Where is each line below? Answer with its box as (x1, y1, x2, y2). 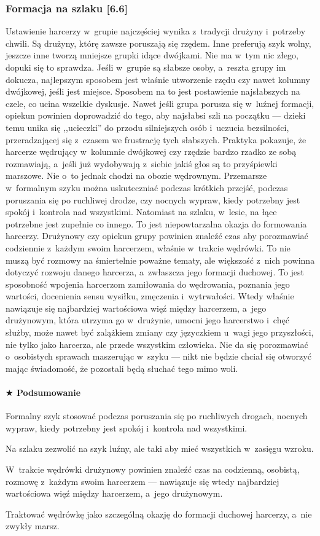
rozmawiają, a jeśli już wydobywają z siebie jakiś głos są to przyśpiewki (6, 157, 278, 170)
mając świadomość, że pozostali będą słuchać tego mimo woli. (6, 361, 238, 374)
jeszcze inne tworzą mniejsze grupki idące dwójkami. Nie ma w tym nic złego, (6, 49, 299, 61)
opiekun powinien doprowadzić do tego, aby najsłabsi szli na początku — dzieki (6, 109, 306, 122)
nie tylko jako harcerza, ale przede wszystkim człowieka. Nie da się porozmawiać (6, 337, 308, 350)
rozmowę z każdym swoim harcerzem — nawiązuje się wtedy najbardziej (6, 475, 279, 487)
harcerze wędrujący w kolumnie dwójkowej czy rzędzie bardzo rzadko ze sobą (6, 145, 297, 158)
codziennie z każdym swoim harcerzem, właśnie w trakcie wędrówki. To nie (6, 241, 291, 254)
